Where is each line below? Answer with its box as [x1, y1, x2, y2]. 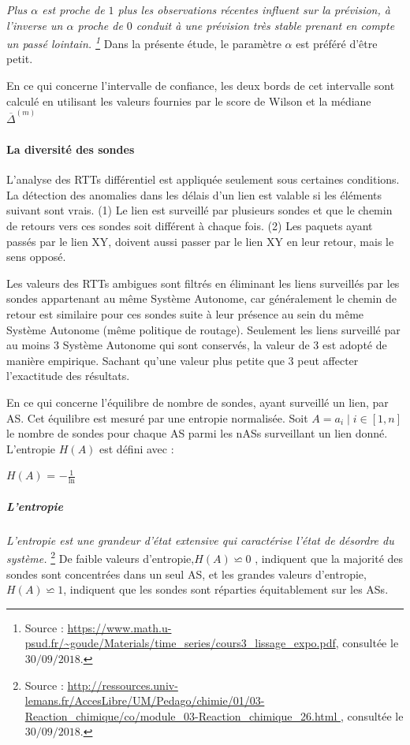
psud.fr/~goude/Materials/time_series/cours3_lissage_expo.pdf [24, 635, 336, 651]
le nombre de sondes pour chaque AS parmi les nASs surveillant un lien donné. [6, 425, 388, 441]
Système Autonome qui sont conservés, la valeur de [62, 337, 310, 353]
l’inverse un [6, 17, 63, 33]
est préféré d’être [296, 35, 378, 51]
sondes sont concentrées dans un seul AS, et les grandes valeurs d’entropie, [6, 565, 367, 582]
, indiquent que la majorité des [255, 550, 404, 566]
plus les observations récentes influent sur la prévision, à [117, 2, 390, 17]
